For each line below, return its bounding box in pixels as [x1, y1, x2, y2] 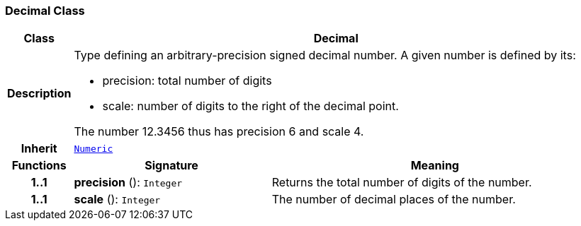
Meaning [410, 158, 459, 173]
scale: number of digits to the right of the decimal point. [102, 99, 399, 114]
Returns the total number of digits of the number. [271, 175, 532, 190]
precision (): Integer [74, 175, 183, 190]
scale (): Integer [74, 192, 161, 207]
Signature [145, 158, 198, 173]
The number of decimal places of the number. [271, 192, 516, 207]
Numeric [74, 143, 113, 154]
